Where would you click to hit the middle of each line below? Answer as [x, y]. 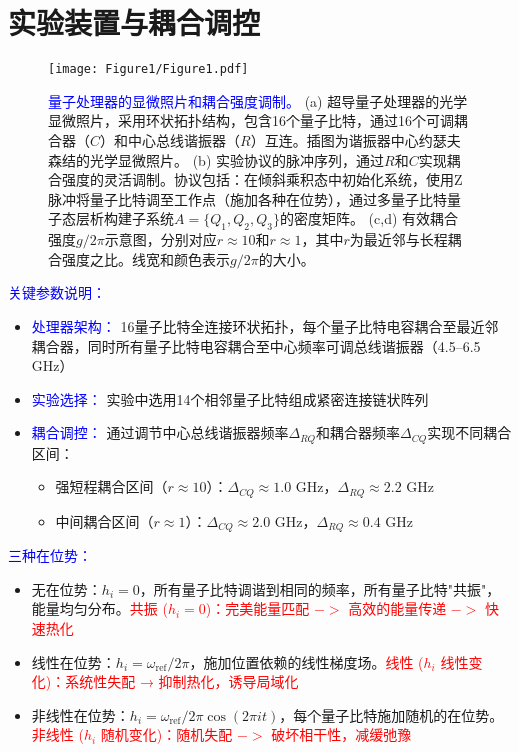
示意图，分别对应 [160, 239]
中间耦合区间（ [104, 520]
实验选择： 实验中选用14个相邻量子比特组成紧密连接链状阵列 [230, 398]
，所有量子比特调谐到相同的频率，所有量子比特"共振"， [320, 588]
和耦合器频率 [358, 432]
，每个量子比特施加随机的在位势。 [391, 714]
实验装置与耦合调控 [134, 22]
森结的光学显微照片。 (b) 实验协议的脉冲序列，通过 [216, 159]
